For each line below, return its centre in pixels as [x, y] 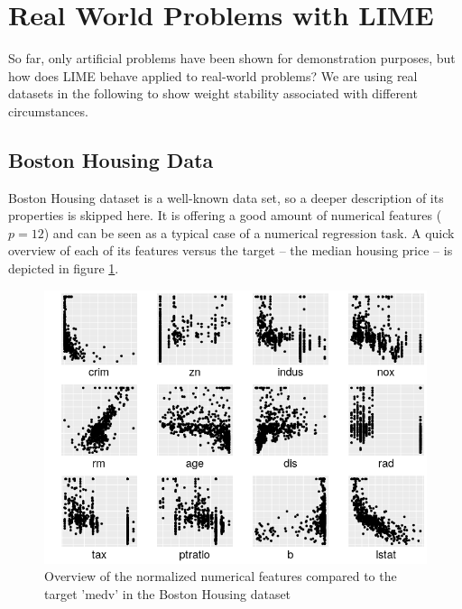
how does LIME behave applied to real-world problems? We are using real [213, 75]
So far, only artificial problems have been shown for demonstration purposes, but [232, 58]
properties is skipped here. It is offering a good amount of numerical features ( [225, 215]
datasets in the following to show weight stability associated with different [213, 93]
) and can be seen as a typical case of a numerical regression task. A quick [249, 232]
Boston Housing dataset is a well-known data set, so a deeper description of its [226, 197]
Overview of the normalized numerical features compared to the [221, 576]
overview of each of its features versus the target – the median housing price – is [231, 250]
